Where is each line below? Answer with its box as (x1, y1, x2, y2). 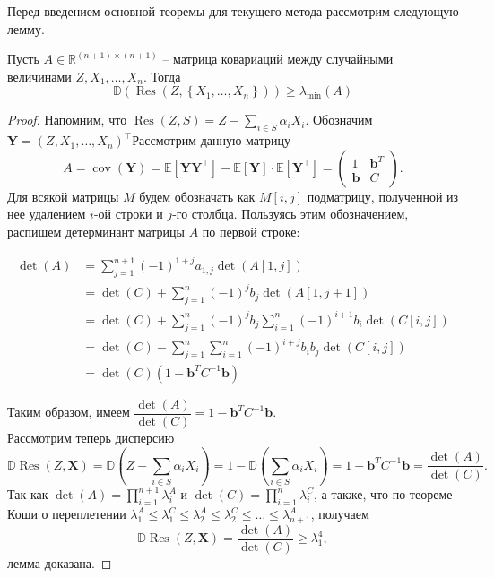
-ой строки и (93, 204, 163, 223)
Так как (7, 485, 48, 504)
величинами (7, 66, 72, 85)
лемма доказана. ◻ (7, 553, 112, 572)
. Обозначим (305, 110, 373, 129)
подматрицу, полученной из (307, 186, 459, 205)
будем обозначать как (139, 186, 256, 205)
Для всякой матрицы (7, 186, 119, 205)
